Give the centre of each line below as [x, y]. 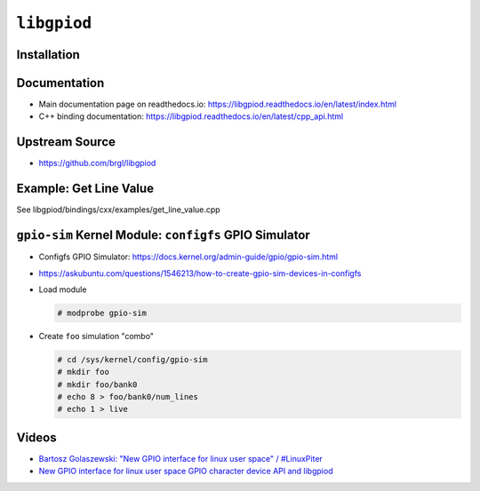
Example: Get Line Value [85, 189]
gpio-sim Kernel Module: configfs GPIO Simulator [163, 235]
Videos [36, 437]
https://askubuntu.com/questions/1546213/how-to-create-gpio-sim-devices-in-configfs [200, 273]
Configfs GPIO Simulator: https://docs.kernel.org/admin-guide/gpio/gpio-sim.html [188, 257]
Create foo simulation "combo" [96, 336]
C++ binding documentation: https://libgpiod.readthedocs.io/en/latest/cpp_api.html [191, 116]
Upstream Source [66, 142]
